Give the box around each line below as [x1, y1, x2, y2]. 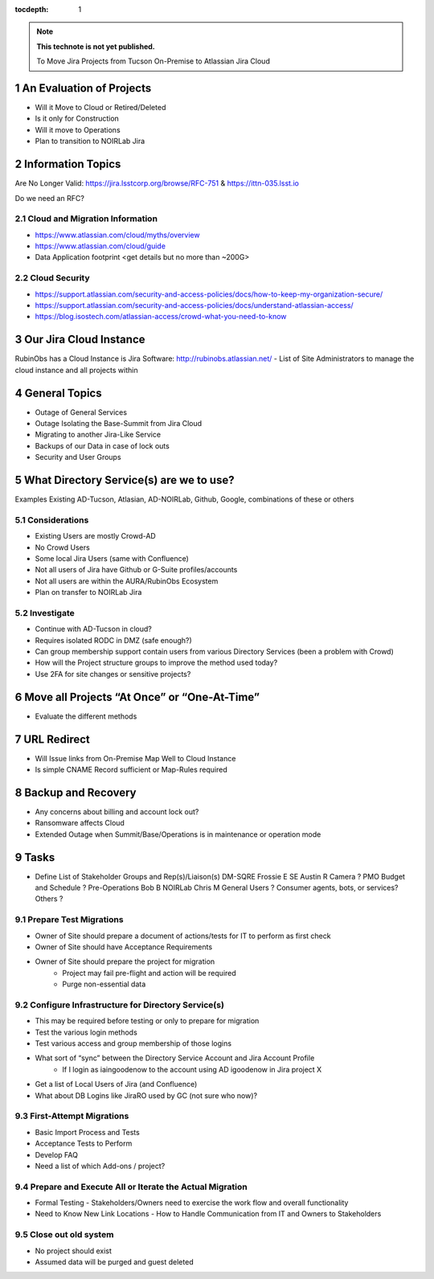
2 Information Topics [14, 158, 121, 171]
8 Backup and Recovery [14, 785, 137, 799]
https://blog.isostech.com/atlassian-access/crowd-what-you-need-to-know [35, 312, 287, 322]
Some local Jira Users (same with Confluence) [35, 553, 189, 563]
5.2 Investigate [14, 607, 76, 618]
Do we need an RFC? [14, 193, 84, 203]
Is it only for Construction [35, 113, 120, 124]
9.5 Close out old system [14, 1229, 114, 1240]
